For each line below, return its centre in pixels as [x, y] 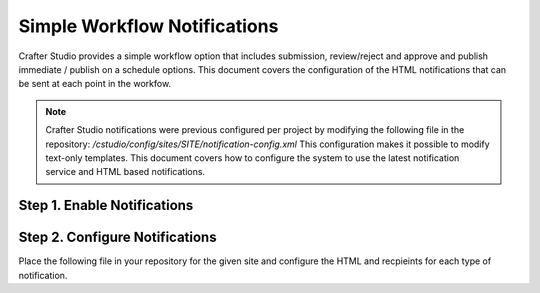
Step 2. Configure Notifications [117, 237]
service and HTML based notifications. [125, 172]
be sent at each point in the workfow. [95, 84]
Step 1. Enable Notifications [106, 205]
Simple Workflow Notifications [148, 26]
